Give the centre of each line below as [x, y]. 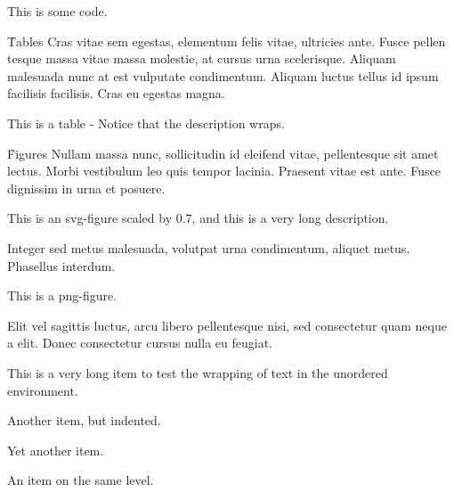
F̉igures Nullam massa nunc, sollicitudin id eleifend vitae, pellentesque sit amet [223, 153]
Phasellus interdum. [61, 265]
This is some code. [57, 11]
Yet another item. [56, 450]
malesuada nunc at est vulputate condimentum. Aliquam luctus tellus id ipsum [223, 75]
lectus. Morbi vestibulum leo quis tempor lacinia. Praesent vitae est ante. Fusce [224, 171]
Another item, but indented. [84, 420]
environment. [43, 390]
